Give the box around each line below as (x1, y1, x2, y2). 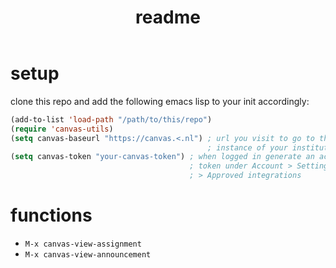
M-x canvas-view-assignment (24, 239, 142, 249)
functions (10, 204, 93, 227)
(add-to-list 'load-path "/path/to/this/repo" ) (10, 114, 213, 125)
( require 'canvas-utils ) (10, 124, 114, 134)
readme (135, 6, 201, 29)
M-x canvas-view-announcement (24, 250, 152, 260)
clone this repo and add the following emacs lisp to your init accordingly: (10, 95, 310, 107)
